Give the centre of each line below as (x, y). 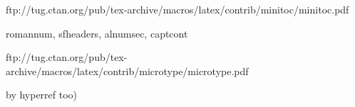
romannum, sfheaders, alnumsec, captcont (97, 33)
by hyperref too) (42, 95)
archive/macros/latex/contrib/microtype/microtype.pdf (127, 71)
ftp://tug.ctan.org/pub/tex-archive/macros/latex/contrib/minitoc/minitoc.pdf (177, 9)
